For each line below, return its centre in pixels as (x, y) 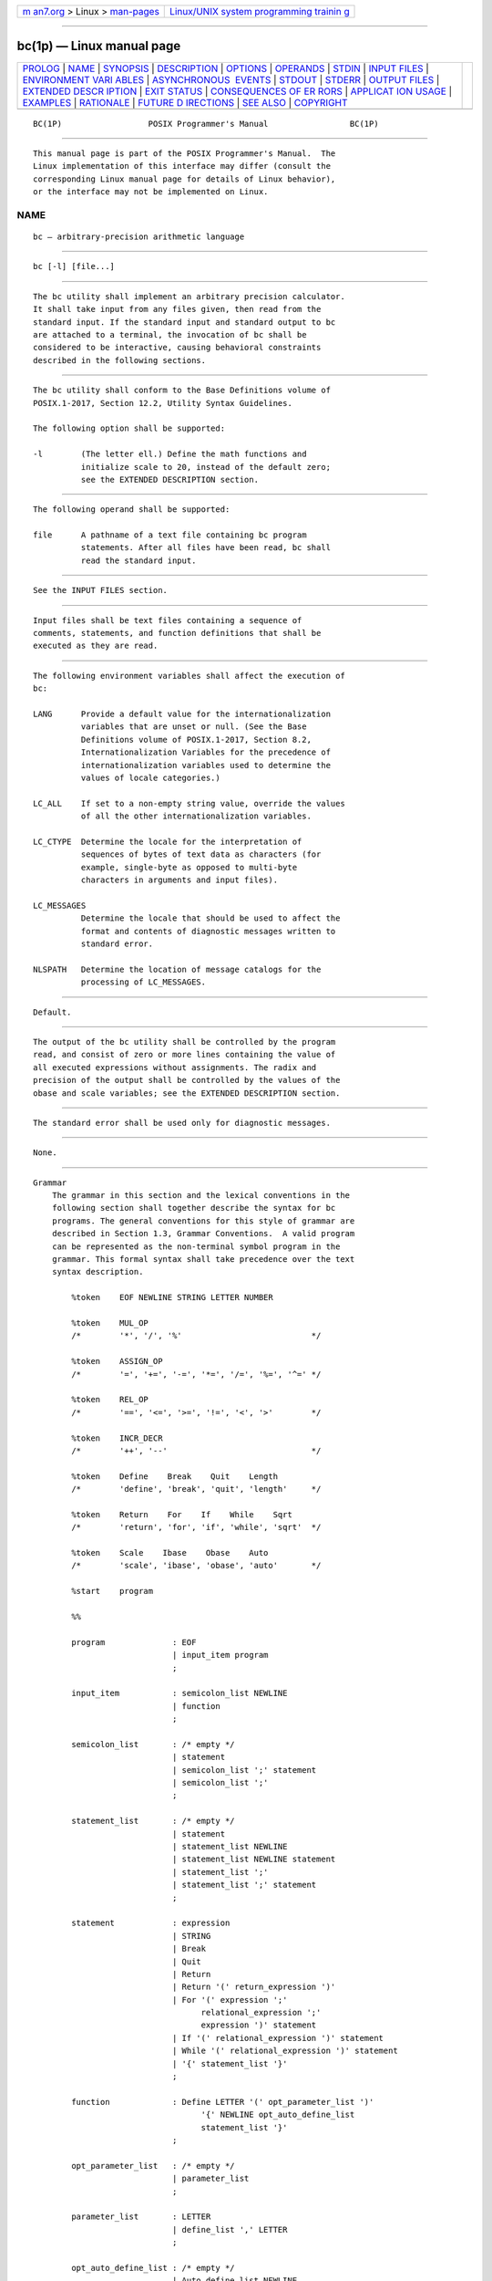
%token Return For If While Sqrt (182, 1514)
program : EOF (134, 1642)
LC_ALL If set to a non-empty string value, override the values (189, 803)
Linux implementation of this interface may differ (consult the (182, 166)
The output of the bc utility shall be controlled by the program (184, 1042)
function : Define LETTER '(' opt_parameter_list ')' (223, 2102)
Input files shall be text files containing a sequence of (168, 620)
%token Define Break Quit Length (174, 1476)
